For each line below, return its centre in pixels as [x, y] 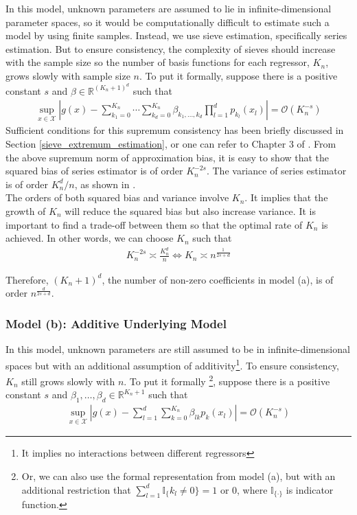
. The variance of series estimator [276, 171]
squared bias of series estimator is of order [94, 171]
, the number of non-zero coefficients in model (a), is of [218, 279]
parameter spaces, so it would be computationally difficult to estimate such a [168, 22]
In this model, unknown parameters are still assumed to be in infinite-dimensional [178, 349]
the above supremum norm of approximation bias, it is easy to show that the [168, 157]
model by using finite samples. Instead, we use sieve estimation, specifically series [176, 35]
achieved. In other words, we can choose [90, 238]
